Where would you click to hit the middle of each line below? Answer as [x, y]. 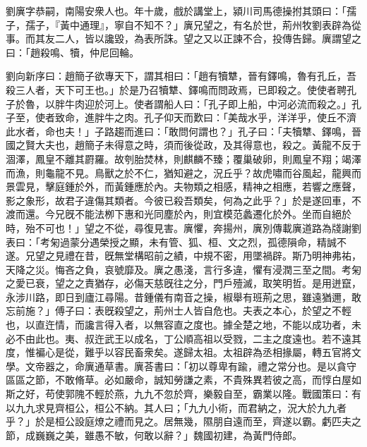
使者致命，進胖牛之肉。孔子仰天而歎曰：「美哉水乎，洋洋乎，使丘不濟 [195, 117]
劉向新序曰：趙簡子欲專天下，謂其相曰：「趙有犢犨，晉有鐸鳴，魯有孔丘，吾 [181, 76]
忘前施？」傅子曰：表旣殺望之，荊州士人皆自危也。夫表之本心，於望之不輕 [179, 311]
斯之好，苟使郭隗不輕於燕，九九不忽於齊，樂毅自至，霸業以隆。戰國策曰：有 [183, 394]
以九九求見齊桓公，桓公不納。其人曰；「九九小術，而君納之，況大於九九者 [176, 407]
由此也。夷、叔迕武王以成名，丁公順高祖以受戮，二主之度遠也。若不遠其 [193, 338]
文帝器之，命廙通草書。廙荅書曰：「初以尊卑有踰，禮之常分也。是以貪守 [191, 366]
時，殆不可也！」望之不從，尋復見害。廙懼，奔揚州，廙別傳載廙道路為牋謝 [179, 227]
